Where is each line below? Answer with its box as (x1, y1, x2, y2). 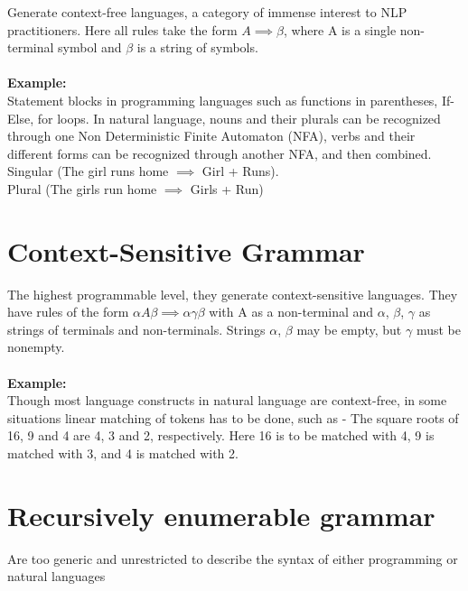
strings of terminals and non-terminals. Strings (7, 319, 266, 338)
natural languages (7, 567, 106, 586)
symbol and (58, 38, 122, 57)
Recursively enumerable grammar (7, 496, 435, 533)
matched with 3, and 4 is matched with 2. (7, 444, 239, 462)
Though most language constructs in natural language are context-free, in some (7, 391, 447, 410)
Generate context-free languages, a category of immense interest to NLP (7, 3, 407, 21)
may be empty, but (296, 319, 402, 338)
